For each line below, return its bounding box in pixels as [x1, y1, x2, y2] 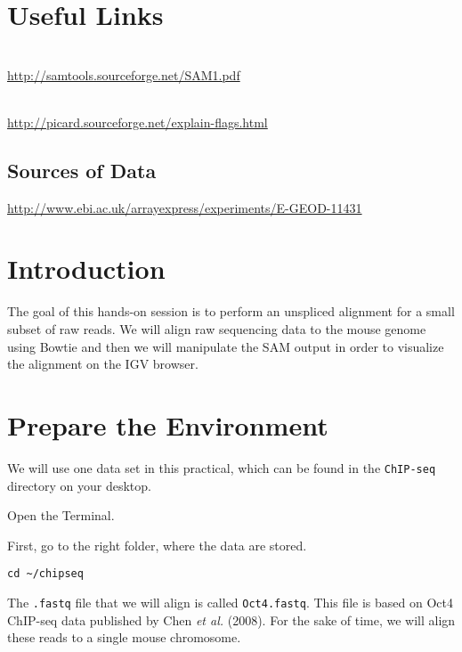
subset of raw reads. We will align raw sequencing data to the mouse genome [7, 320, 426, 338]
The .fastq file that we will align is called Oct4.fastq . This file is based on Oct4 [7, 593, 453, 612]
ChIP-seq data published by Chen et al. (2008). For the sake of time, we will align [7, 610, 456, 629]
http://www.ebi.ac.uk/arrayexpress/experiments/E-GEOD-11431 [7, 198, 362, 216]
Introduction [7, 250, 166, 287]
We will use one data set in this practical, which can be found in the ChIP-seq [7, 458, 436, 477]
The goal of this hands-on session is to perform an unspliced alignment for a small [7, 302, 455, 321]
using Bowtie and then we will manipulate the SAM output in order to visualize [7, 337, 444, 355]
